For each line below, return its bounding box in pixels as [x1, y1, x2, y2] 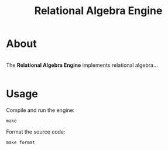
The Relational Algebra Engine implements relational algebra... [6, 62, 158, 69]
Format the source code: [6, 128, 66, 135]
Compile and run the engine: [6, 107, 75, 114]
